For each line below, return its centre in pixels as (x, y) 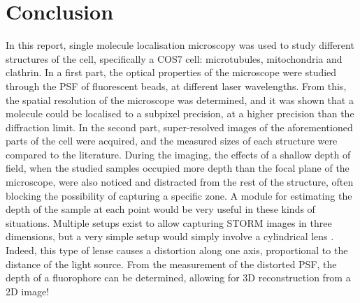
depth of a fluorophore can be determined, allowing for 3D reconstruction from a (178, 278)
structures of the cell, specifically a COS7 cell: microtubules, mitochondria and (174, 58)
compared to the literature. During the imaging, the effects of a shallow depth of (178, 154)
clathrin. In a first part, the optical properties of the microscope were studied (171, 72)
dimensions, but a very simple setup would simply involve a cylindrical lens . (170, 236)
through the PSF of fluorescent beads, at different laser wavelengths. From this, (176, 86)
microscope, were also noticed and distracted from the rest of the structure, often (180, 182)
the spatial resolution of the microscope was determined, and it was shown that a (180, 99)
